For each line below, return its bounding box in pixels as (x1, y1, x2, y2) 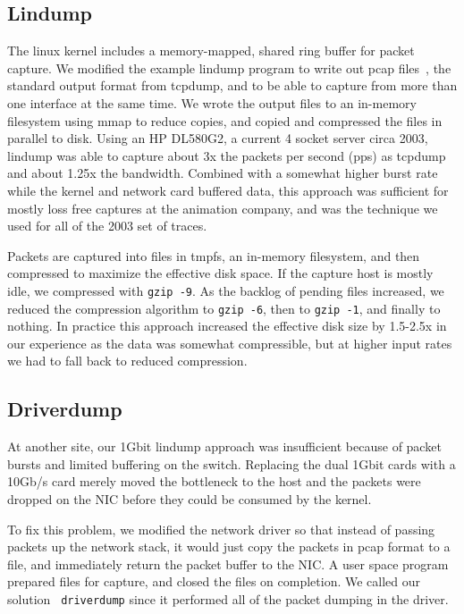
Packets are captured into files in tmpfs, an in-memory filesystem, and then (7, 246, 420, 265)
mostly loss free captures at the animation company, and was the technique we (7, 198, 438, 217)
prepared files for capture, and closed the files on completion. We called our (7, 572, 421, 591)
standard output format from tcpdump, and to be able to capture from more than (7, 76, 458, 95)
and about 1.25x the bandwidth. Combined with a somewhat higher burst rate (7, 164, 438, 182)
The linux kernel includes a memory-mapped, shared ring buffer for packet (7, 41, 415, 60)
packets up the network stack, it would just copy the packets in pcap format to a (7, 537, 451, 556)
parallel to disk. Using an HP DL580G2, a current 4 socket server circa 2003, (7, 129, 428, 147)
